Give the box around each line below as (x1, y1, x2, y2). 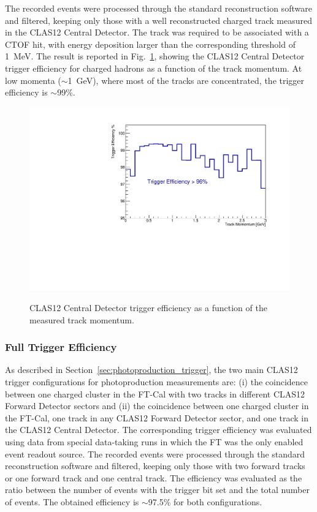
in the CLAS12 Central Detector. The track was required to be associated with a (5, 26, 309, 39)
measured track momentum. (29, 313, 134, 326)
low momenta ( (5, 73, 61, 86)
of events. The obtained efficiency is (5, 495, 139, 508)
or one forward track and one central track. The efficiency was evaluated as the (5, 471, 302, 484)
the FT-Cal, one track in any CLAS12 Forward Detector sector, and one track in (5, 411, 308, 424)
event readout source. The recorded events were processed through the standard (5, 447, 305, 460)
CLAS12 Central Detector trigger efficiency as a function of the (29, 301, 267, 314)
